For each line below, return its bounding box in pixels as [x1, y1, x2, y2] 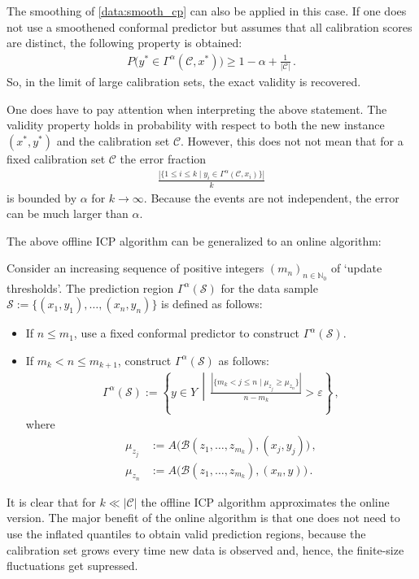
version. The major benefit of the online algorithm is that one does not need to [7, 509, 400, 526]
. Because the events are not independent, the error [143, 189, 399, 206]
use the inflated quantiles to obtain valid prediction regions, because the [7, 525, 366, 542]
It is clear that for [7, 493, 96, 510]
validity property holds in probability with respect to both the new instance [7, 116, 385, 133]
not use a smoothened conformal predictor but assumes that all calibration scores [7, 18, 412, 35]
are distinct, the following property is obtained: [7, 34, 242, 51]
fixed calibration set [7, 150, 106, 167]
